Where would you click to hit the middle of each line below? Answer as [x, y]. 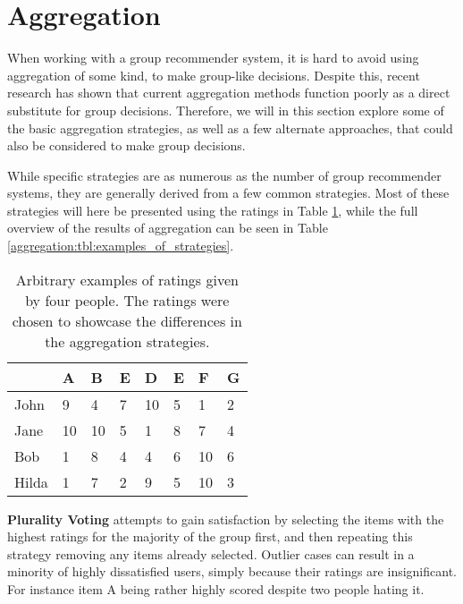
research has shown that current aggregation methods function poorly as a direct [229, 93]
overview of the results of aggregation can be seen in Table [168, 228]
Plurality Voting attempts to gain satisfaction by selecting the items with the [226, 519]
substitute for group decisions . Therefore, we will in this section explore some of [226, 110]
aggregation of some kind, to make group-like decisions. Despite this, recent [214, 75]
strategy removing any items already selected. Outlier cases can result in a [211, 553]
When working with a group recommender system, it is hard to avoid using [213, 58]
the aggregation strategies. [127, 341]
